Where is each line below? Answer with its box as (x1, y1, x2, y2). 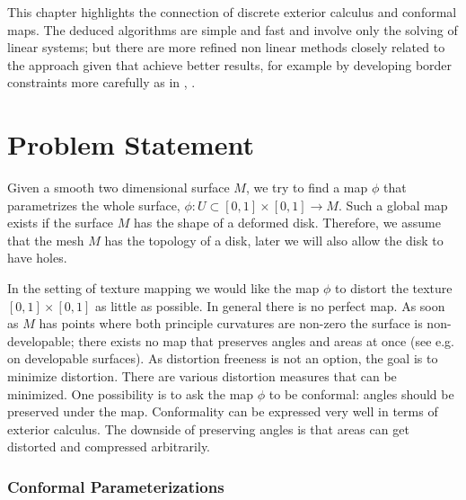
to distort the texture (335, 279, 453, 298)
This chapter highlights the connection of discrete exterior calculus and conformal (7, 3, 457, 21)
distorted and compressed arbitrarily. (7, 437, 211, 456)
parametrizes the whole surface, (7, 195, 180, 214)
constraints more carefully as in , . (7, 73, 196, 92)
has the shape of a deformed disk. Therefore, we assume (134, 213, 441, 232)
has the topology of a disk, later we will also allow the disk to (104, 230, 444, 249)
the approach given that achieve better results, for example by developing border (7, 55, 453, 74)
